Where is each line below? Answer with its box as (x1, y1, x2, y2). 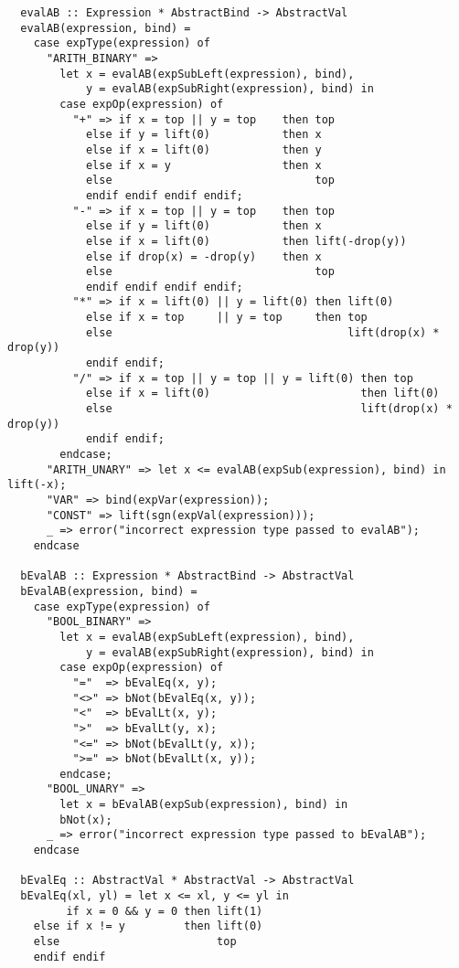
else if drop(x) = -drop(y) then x (85, 250, 322, 263)
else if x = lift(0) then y (85, 143, 322, 156)
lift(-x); (7, 478, 67, 492)
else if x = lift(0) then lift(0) (85, 387, 440, 400)
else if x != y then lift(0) (33, 920, 263, 933)
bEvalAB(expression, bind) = (20, 584, 197, 598)
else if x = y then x (85, 158, 322, 172)
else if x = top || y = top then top (85, 311, 368, 324)
